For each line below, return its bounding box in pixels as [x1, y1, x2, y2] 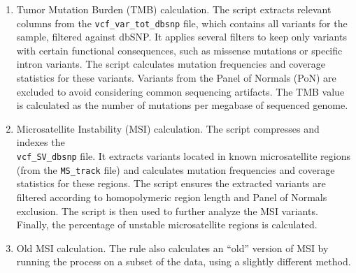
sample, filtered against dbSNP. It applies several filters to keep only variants [16, 29, 347, 44]
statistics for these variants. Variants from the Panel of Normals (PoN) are [16, 71, 336, 85]
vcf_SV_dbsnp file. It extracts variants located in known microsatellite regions [16, 149, 350, 163]
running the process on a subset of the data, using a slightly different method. [16, 254, 351, 269]
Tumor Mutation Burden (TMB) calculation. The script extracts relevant [16, 2, 332, 16]
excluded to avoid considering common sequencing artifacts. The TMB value [16, 84, 345, 98]
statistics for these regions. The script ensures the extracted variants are [16, 176, 326, 191]
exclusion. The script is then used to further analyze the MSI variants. [16, 203, 318, 218]
